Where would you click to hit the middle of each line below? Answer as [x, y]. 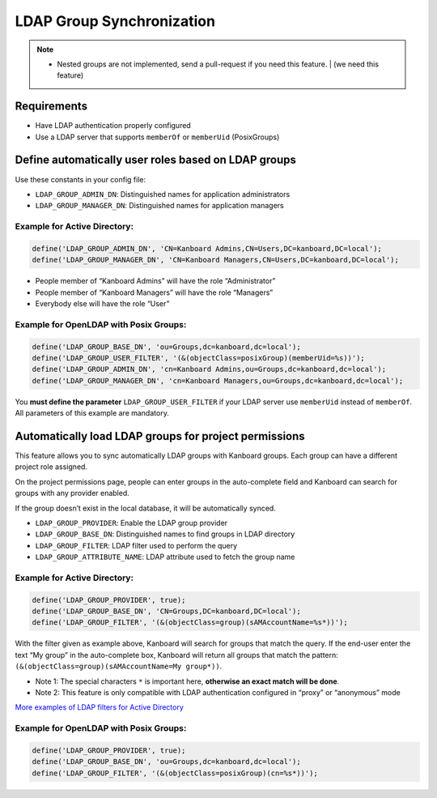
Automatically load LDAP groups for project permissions [160, 436]
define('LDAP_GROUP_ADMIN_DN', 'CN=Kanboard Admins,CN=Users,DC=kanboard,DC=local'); [207, 248]
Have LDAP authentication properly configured [113, 126]
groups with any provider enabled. [72, 493]
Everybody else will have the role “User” [102, 304]
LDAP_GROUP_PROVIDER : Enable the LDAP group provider [132, 523]
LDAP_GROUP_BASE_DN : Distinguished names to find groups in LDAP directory [165, 534]
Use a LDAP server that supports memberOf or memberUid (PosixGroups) [157, 137]
